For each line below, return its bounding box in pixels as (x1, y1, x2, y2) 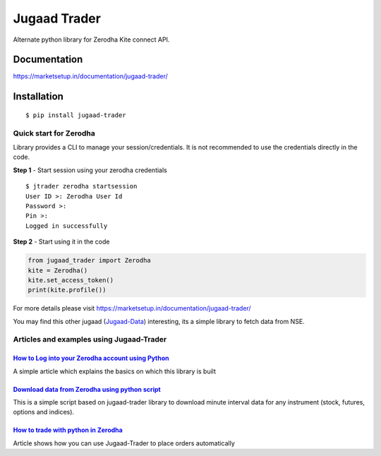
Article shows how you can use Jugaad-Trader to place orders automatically (13, 438, 236, 448)
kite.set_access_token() (28, 276, 114, 284)
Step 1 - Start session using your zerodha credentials (13, 166, 167, 174)
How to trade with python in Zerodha (13, 426, 123, 434)
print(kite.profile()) (28, 286, 107, 294)
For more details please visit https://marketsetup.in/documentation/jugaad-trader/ (13, 304, 251, 313)
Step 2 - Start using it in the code (13, 237, 110, 246)
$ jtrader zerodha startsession (25, 182, 138, 191)
